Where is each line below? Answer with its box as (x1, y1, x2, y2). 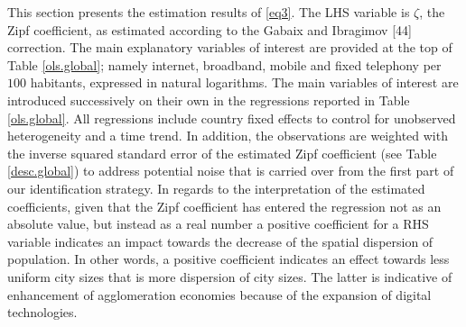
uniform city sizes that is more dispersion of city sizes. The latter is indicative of (7, 267, 452, 286)
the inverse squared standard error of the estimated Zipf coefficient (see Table (7, 143, 437, 162)
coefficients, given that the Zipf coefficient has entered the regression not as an (7, 196, 442, 215)
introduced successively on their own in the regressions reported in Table (7, 90, 410, 109)
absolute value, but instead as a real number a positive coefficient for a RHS (7, 214, 429, 233)
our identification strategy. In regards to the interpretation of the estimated (7, 178, 425, 197)
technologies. (7, 303, 78, 322)
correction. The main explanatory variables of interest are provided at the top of (7, 38, 452, 57)
